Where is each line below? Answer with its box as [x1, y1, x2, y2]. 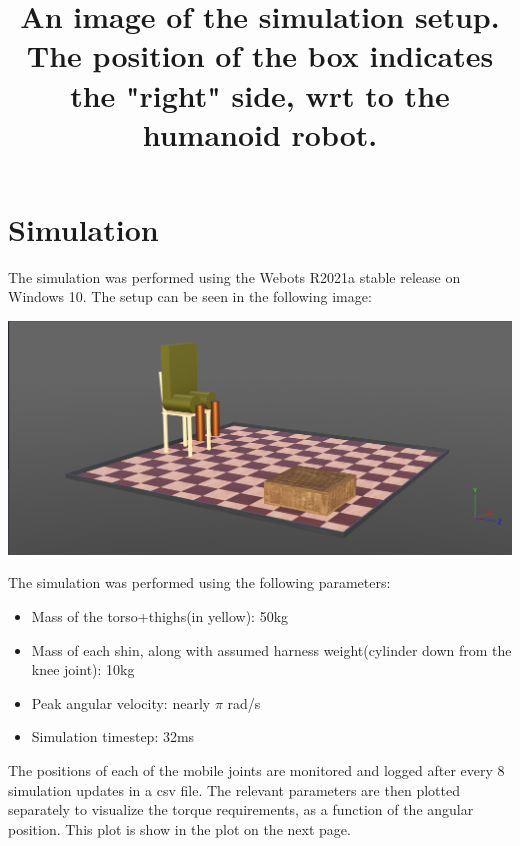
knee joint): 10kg [31, 659, 135, 680]
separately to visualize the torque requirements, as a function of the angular [8, 799, 474, 820]
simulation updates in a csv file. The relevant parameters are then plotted [8, 779, 460, 800]
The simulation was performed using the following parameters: [8, 572, 391, 593]
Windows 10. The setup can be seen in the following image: [8, 286, 372, 307]
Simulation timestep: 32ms [31, 726, 195, 747]
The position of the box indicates [26, 35, 494, 76]
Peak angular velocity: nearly [31, 692, 211, 713]
